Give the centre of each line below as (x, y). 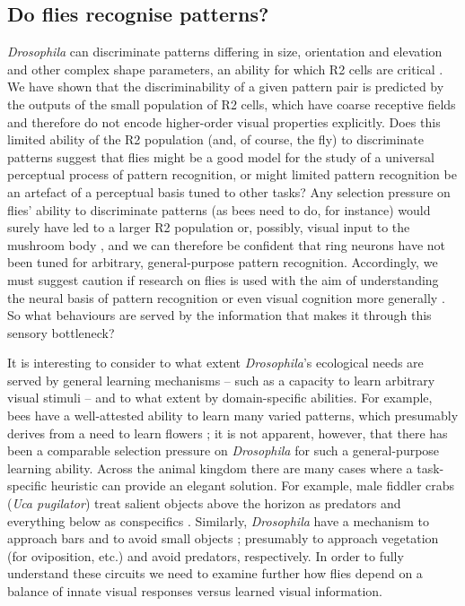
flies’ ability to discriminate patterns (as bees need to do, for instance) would (219, 209)
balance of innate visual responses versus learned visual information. (195, 591)
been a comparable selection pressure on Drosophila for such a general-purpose (224, 450)
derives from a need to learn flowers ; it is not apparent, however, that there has (228, 433)
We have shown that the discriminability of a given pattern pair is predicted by (226, 87)
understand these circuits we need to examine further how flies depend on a (215, 573)
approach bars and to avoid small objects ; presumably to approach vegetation (223, 538)
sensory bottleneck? (61, 332)
